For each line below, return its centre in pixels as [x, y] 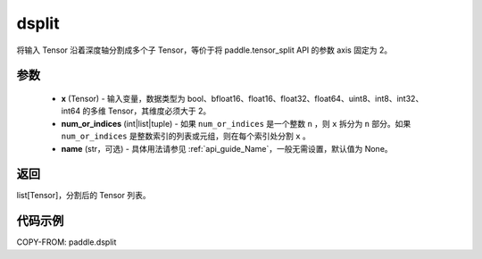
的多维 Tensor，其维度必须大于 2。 [146, 111]
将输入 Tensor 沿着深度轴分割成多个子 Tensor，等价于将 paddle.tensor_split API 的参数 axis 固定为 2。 [204, 50]
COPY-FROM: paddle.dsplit [66, 242]
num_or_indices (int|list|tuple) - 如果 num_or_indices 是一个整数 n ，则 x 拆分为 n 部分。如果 [236, 123]
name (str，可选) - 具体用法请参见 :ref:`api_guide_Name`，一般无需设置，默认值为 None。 [227, 148]
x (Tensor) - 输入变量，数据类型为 [124, 98]
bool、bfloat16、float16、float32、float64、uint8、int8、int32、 [305, 98]
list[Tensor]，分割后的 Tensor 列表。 [83, 196]
